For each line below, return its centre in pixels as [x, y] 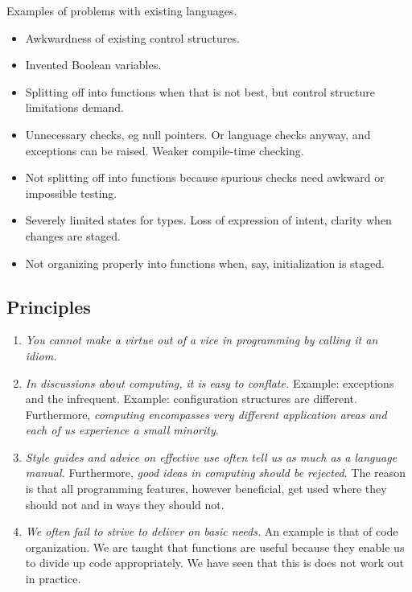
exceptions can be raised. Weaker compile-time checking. [165, 150]
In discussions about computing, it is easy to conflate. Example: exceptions [210, 382]
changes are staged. [73, 235]
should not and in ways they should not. [125, 504]
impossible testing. [71, 193]
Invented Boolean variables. [93, 65]
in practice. [53, 579]
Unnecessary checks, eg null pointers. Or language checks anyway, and [198, 134]
